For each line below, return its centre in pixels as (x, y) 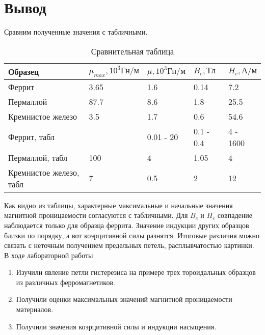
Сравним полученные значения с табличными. (76, 32)
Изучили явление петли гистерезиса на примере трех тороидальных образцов (136, 272)
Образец (24, 71)
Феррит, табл (32, 137)
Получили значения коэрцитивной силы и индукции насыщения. (116, 326)
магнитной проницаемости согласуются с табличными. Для (96, 215)
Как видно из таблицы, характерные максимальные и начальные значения (118, 205)
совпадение (235, 215)
